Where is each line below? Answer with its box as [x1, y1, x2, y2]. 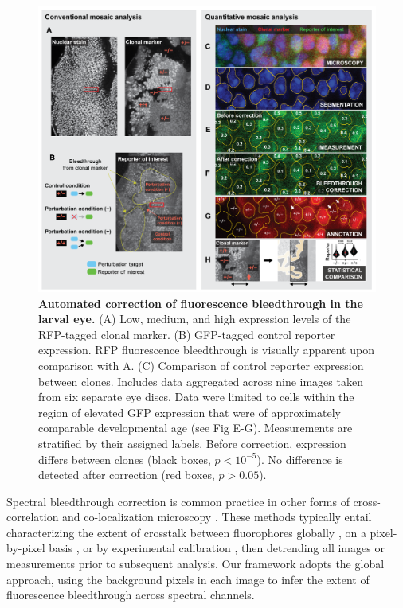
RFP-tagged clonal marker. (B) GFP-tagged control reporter [38, 325, 335, 342]
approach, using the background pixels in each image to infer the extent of [6, 571, 370, 587]
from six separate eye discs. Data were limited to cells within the [38, 388, 354, 405]
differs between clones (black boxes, [38, 450, 211, 467]
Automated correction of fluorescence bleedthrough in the [38, 294, 363, 311]
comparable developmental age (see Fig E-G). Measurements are [38, 419, 353, 436]
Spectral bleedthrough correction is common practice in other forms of [6, 493, 350, 509]
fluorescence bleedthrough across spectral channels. [6, 587, 255, 603]
